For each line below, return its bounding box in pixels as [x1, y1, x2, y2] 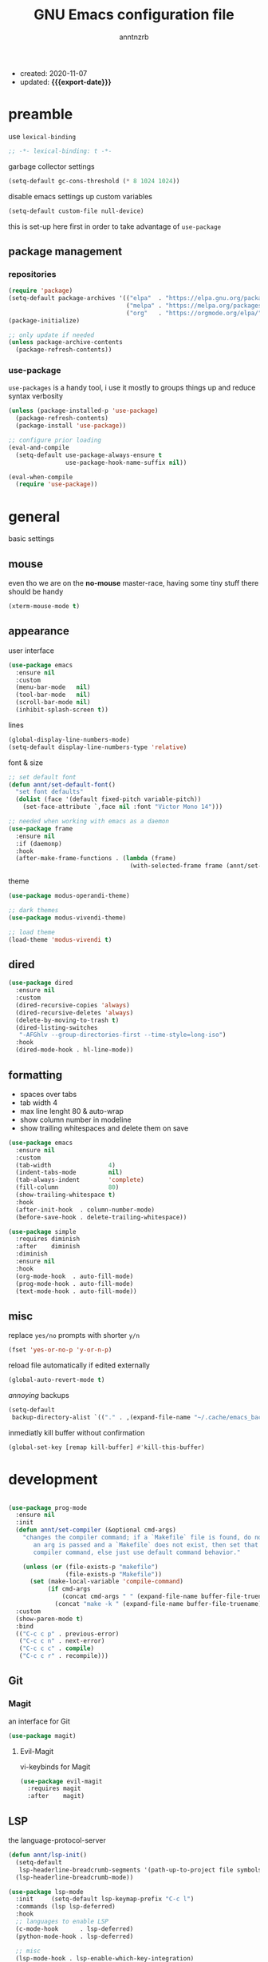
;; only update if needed [8, 330, 94, 339]
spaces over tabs [19, 1089, 77, 1099]
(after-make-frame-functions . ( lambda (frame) [15, 855, 177, 863]
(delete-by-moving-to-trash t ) [15, 1016, 120, 1024]
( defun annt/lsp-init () [8, 1851, 88, 1860]
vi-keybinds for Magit [19, 1762, 91, 1772]
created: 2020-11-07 [19, 68, 88, 78]
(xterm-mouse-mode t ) [8, 603, 81, 611]
